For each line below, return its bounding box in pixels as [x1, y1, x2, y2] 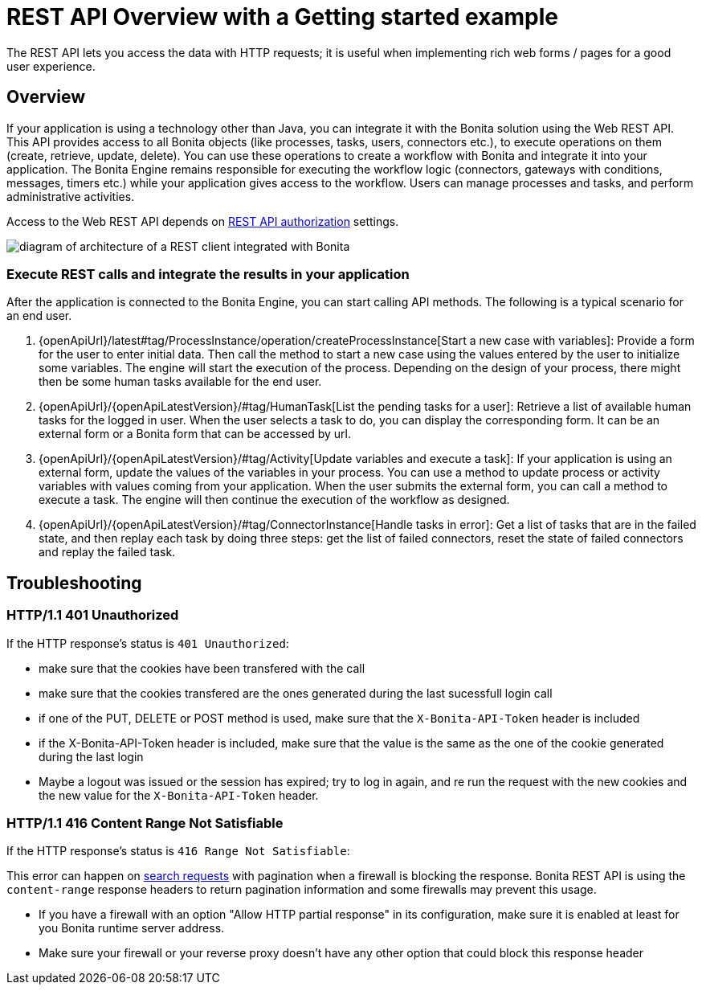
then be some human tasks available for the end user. [39, 375, 322, 389]
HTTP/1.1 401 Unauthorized [6, 607, 179, 624]
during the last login [39, 749, 144, 764]
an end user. [6, 309, 72, 323]
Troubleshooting [6, 572, 142, 593]
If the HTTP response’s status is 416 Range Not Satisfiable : [6, 844, 350, 858]
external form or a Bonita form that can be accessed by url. [39, 427, 351, 441]
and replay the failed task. [39, 545, 176, 559]
